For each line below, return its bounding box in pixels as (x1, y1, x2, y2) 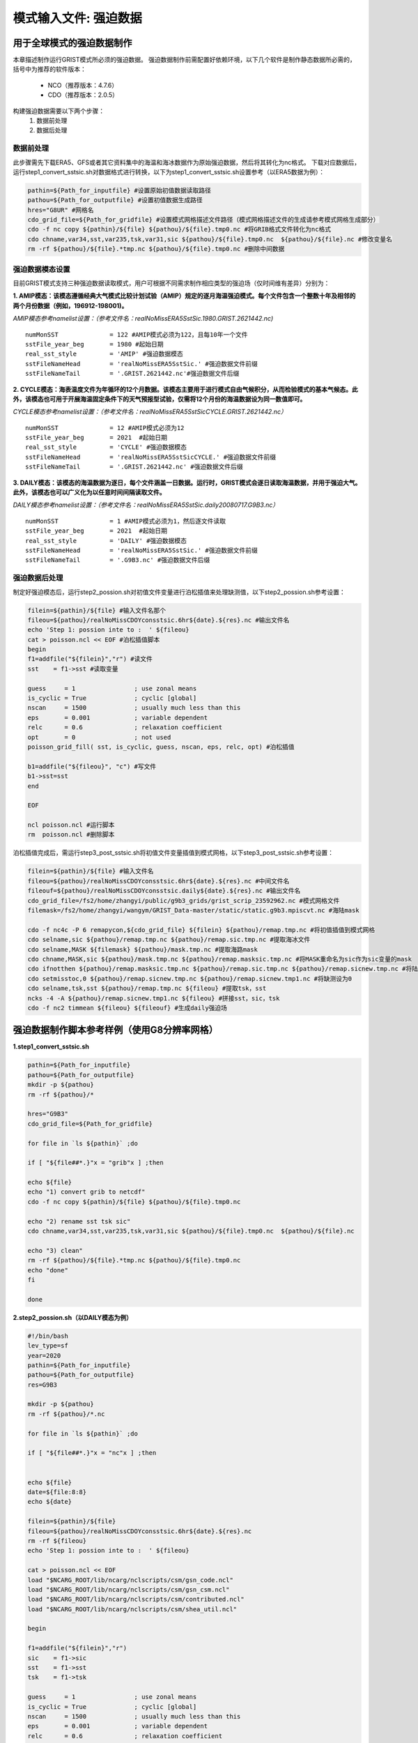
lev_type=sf (27, 1342, 69, 1350)
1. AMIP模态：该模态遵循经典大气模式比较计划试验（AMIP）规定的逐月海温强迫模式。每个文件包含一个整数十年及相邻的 (13, 291, 356, 300)
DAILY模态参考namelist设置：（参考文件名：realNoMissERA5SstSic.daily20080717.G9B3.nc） (13, 501, 279, 509)
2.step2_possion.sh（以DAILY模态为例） (13, 1313, 132, 1321)
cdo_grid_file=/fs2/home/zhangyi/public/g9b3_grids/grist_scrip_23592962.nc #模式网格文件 (27, 897, 340, 904)
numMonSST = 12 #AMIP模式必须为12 (25, 424, 185, 432)
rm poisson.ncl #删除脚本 (27, 830, 115, 839)
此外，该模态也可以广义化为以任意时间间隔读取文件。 (13, 488, 166, 496)
